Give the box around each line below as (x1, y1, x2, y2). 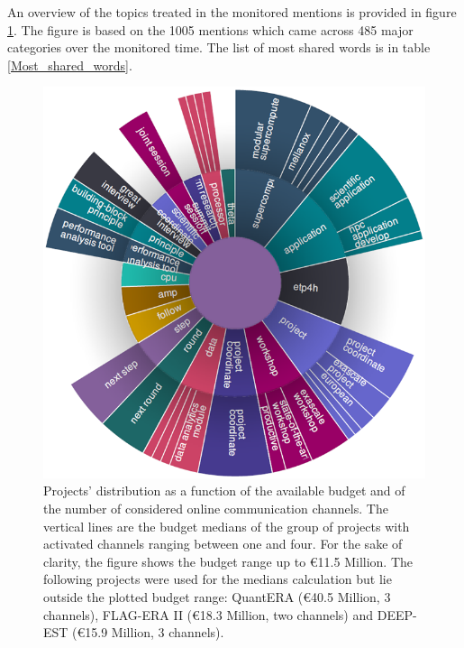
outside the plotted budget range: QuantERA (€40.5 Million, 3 (43, 587, 391, 606)
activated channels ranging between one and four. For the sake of (43, 534, 403, 553)
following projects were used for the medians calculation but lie (43, 569, 392, 588)
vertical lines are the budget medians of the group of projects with (43, 516, 410, 535)
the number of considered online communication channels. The (43, 498, 388, 517)
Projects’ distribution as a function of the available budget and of (43, 481, 405, 500)
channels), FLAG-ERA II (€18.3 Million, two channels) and (43, 605, 374, 624)
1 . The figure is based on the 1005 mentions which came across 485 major (7, 20, 414, 39)
